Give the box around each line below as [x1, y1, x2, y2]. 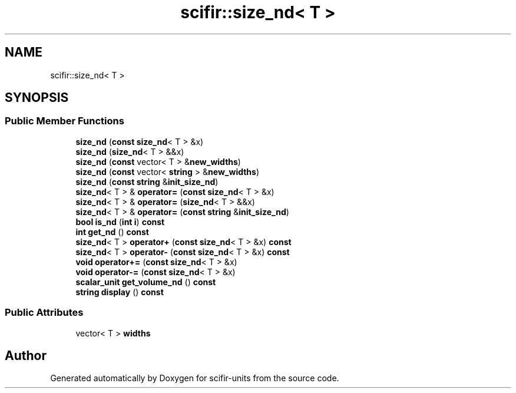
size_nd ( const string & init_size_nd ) [75, 176, 219, 187]
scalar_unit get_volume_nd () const [75, 276, 216, 287]
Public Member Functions [5, 115, 124, 127]
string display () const [75, 286, 164, 297]
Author [5, 348, 47, 363]
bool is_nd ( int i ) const [75, 216, 165, 227]
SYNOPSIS [5, 90, 69, 105]
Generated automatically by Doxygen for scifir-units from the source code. [50, 373, 339, 384]
